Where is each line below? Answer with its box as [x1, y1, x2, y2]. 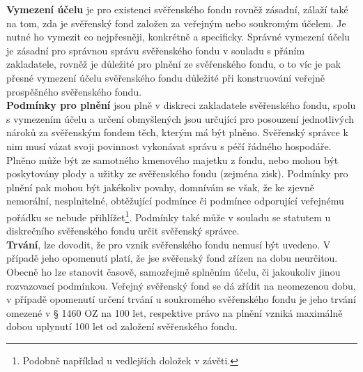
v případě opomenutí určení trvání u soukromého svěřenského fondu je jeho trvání [6, 292, 356, 306]
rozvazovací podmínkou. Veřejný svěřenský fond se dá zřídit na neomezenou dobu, [6, 278, 356, 292]
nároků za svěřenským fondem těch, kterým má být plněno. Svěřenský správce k [6, 125, 348, 140]
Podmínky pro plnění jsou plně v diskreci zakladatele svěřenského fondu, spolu [6, 98, 356, 112]
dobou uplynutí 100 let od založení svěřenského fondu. [6, 319, 238, 334]
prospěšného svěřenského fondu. [6, 84, 142, 98]
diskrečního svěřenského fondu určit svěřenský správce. [6, 223, 240, 238]
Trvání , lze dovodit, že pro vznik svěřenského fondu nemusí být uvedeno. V [6, 237, 331, 251]
